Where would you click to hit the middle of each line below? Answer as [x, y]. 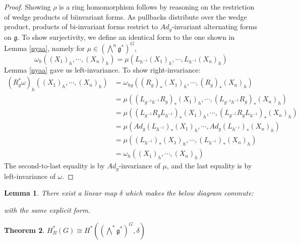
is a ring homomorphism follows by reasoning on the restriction [157, 7]
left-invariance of [30, 176]
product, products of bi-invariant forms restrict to [81, 26]
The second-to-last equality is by [54, 166]
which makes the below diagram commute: [189, 193]
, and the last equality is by [209, 166]
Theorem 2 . [24, 230]
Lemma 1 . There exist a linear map [61, 193]
